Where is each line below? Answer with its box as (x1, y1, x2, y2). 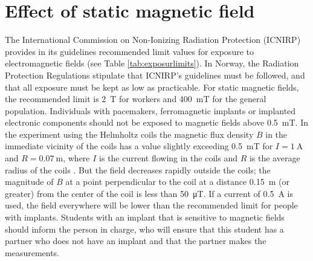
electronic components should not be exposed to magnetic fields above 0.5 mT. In (5, 116, 308, 129)
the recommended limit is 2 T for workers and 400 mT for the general (5, 92, 266, 105)
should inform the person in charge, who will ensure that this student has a (5, 222, 284, 235)
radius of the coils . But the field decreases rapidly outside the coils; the (5, 163, 271, 176)
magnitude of (5, 175, 54, 188)
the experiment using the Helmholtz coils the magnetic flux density (5, 127, 254, 140)
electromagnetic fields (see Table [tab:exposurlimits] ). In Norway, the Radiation (5, 57, 299, 69)
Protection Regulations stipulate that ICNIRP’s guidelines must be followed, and (5, 68, 305, 81)
